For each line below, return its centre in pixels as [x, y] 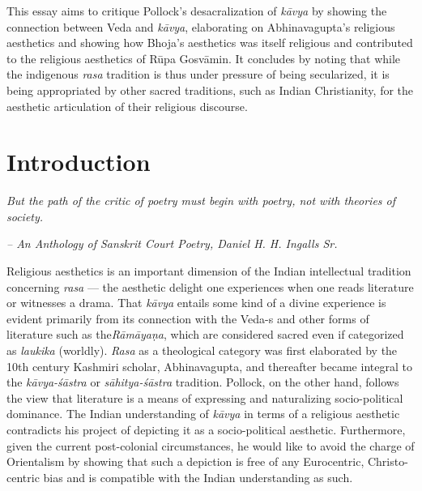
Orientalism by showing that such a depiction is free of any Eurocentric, [185, 461]
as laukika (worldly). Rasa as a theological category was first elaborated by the [202, 350]
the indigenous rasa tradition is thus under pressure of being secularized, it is [198, 74]
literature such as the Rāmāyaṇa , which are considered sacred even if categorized [205, 334]
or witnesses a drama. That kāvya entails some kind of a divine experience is [196, 303]
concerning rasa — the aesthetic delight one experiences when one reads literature [210, 286]
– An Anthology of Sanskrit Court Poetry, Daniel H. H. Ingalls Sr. [172, 243]
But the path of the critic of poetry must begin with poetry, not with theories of [201, 201]
